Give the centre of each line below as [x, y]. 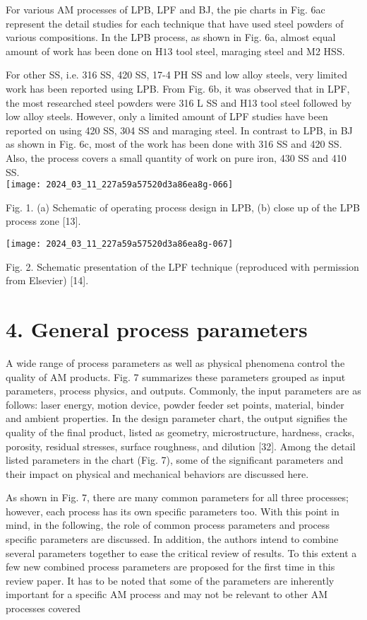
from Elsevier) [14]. [47, 280]
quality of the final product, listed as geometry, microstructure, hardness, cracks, [180, 432]
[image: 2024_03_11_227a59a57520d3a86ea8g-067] [120, 244]
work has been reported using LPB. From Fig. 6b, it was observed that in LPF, [178, 88]
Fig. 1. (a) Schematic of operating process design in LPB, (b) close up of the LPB [183, 207]
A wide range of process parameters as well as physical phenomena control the [175, 362]
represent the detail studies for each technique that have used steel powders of [175, 23]
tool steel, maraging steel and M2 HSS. [260, 51]
